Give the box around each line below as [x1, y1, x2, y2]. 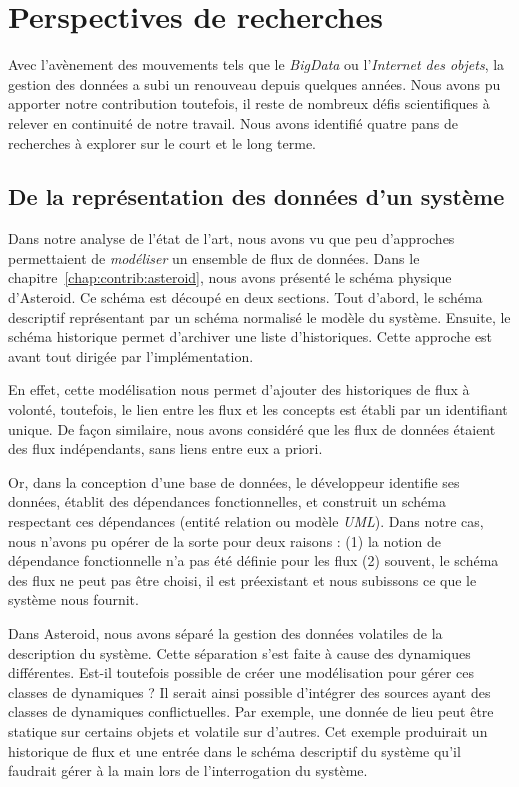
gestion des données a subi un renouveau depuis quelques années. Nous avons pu [8, 73, 501, 94]
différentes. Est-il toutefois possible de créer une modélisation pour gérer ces [8, 662, 475, 683]
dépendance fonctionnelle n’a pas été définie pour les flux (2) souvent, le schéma [8, 550, 499, 571]
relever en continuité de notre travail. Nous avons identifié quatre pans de [8, 112, 458, 133]
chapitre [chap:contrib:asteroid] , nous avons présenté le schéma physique [8, 267, 452, 288]
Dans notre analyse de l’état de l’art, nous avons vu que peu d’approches [8, 228, 455, 249]
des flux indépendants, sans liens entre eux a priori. [8, 438, 323, 459]
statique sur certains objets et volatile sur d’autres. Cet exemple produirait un [8, 720, 488, 741]
